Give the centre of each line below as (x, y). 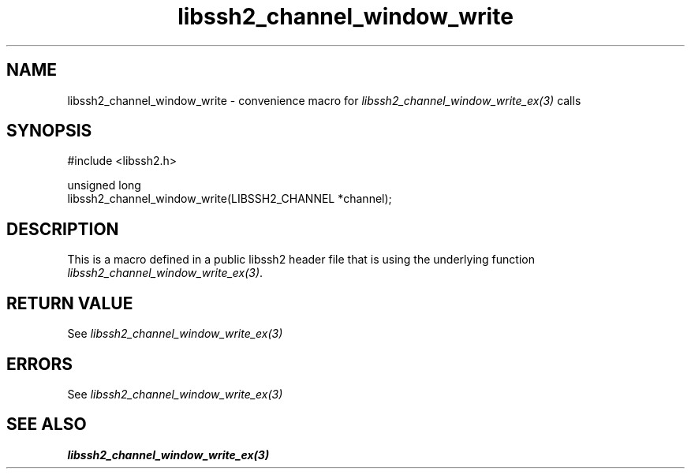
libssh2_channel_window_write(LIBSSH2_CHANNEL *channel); (230, 199)
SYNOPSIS (49, 131)
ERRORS (40, 364)
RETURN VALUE (70, 303)
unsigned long (104, 185)
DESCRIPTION (63, 229)
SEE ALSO (47, 425)
